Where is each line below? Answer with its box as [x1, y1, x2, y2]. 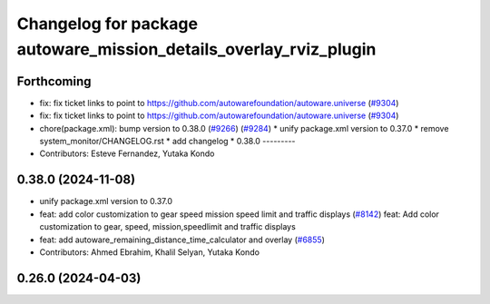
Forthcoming [16, 74, 92, 89]
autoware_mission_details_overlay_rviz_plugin [16, 39, 377, 59]
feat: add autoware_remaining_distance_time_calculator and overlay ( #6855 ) [39, 234, 326, 245]
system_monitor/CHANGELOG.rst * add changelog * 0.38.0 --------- [39, 136, 296, 147]
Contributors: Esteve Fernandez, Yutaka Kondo [39, 148, 215, 159]
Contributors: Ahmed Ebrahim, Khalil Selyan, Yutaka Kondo [39, 246, 260, 258]
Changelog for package [16, 14, 199, 34]
